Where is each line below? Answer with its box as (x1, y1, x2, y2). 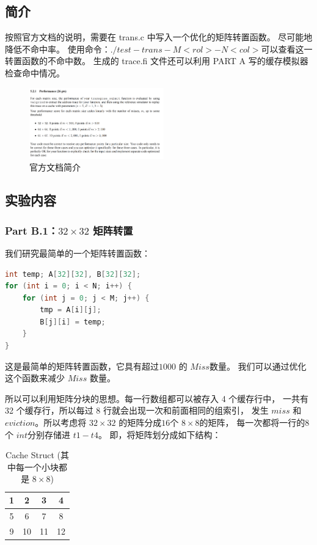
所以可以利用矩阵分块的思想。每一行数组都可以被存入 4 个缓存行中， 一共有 (5, 392, 308, 404)
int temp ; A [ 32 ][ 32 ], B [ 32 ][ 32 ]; (5, 269, 141, 279)
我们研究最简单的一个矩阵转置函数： (5, 246, 150, 259)
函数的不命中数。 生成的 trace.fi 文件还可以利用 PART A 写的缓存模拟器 (21, 54, 308, 67)
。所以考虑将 (35, 416, 87, 429)
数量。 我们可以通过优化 (209, 359, 307, 372)
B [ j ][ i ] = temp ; (40, 317, 106, 326)
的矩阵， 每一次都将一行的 (199, 416, 305, 429)
